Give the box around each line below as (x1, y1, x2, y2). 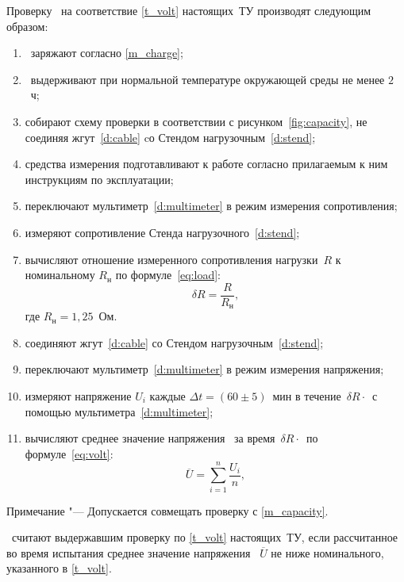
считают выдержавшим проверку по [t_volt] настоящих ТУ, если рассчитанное (11, 529, 398, 546)
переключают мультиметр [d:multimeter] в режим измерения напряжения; (25, 361, 384, 377)
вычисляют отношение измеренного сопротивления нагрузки (25, 251, 318, 267)
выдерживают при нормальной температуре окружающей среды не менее (30, 71, 385, 87)
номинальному (25, 266, 95, 283)
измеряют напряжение (25, 388, 132, 404)
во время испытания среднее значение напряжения (6, 544, 251, 561)
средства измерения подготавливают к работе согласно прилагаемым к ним (25, 155, 388, 172)
